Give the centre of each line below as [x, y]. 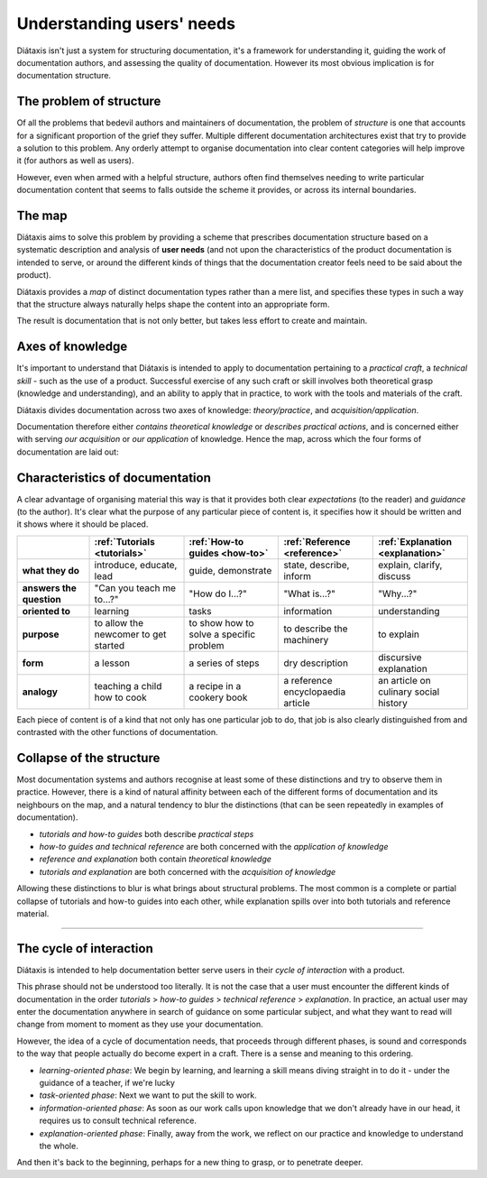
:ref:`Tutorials [124, 541]
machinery [306, 640]
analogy [40, 692]
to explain [398, 634]
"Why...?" [397, 594]
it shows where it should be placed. [83, 524]
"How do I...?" [218, 594]
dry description [316, 663]
